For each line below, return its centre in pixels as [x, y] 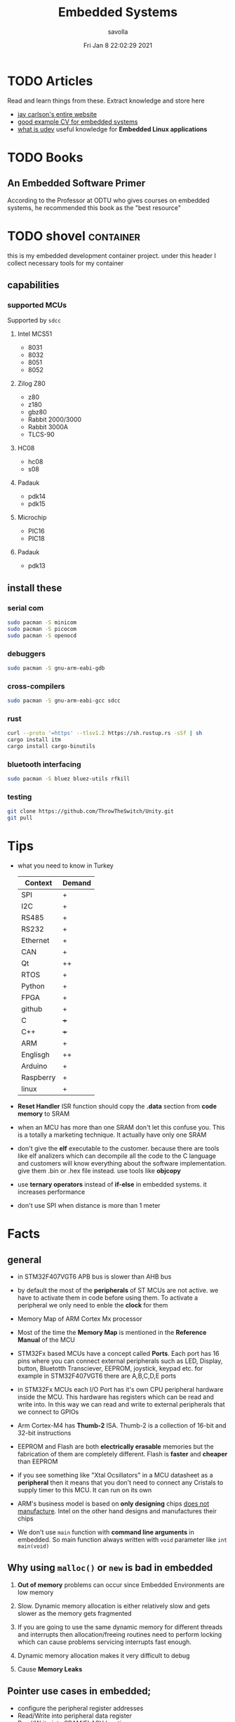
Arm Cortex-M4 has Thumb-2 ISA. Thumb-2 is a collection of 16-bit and [122, 1426]
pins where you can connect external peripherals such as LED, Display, [120, 1361]
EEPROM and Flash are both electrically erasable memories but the [115, 1447]
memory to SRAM [43, 1114]
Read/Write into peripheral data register [74, 1716]
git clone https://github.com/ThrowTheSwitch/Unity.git [90, 811]
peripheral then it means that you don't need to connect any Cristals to [120, 1482]
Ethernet [35, 941]
